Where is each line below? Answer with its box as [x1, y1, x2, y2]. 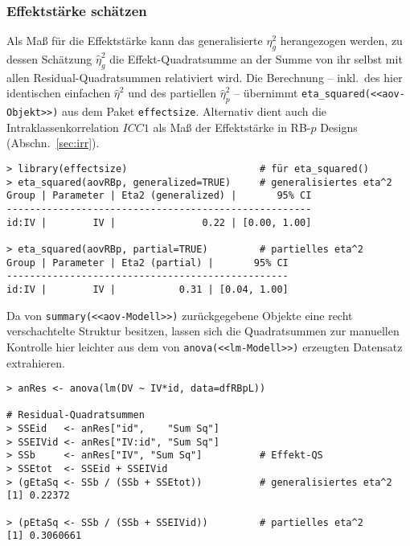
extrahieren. [6, 354, 65, 371]
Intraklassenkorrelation [6, 118, 119, 135]
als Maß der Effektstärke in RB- [153, 118, 311, 135]
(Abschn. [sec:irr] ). [6, 134, 100, 151]
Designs [320, 118, 358, 135]
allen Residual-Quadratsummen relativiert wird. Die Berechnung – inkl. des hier [6, 68, 403, 85]
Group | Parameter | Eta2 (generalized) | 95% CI [6, 190, 312, 202]
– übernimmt [234, 84, 298, 101]
